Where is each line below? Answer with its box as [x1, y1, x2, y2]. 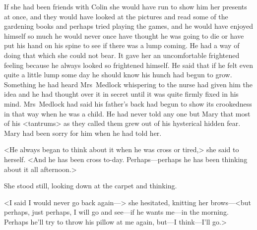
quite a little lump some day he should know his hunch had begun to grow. [4, 69, 232, 80]
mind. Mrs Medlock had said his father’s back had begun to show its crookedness [4, 98, 252, 109]
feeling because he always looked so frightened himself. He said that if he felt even [4, 59, 254, 70]
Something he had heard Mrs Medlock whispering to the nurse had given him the [4, 79, 253, 89]
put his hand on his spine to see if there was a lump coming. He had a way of [4, 40, 240, 51]
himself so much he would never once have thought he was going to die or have [4, 30, 244, 41]
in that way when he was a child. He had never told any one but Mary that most [4, 108, 251, 118]
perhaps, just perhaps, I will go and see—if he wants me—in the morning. [4, 207, 229, 217]
